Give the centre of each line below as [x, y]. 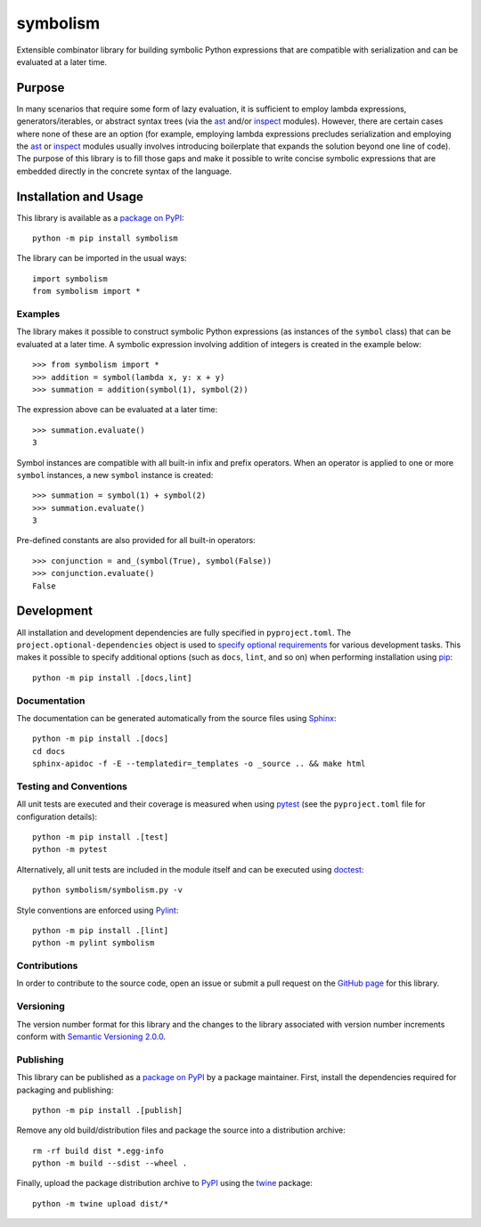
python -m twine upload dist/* [101, 1203]
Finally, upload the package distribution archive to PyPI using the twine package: [165, 1183]
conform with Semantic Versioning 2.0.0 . [91, 1036]
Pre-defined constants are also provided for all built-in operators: [136, 540]
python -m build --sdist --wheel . [110, 1163]
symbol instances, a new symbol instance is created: [115, 475]
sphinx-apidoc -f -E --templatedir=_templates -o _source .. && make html [199, 764]
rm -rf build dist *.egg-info [98, 1150]
